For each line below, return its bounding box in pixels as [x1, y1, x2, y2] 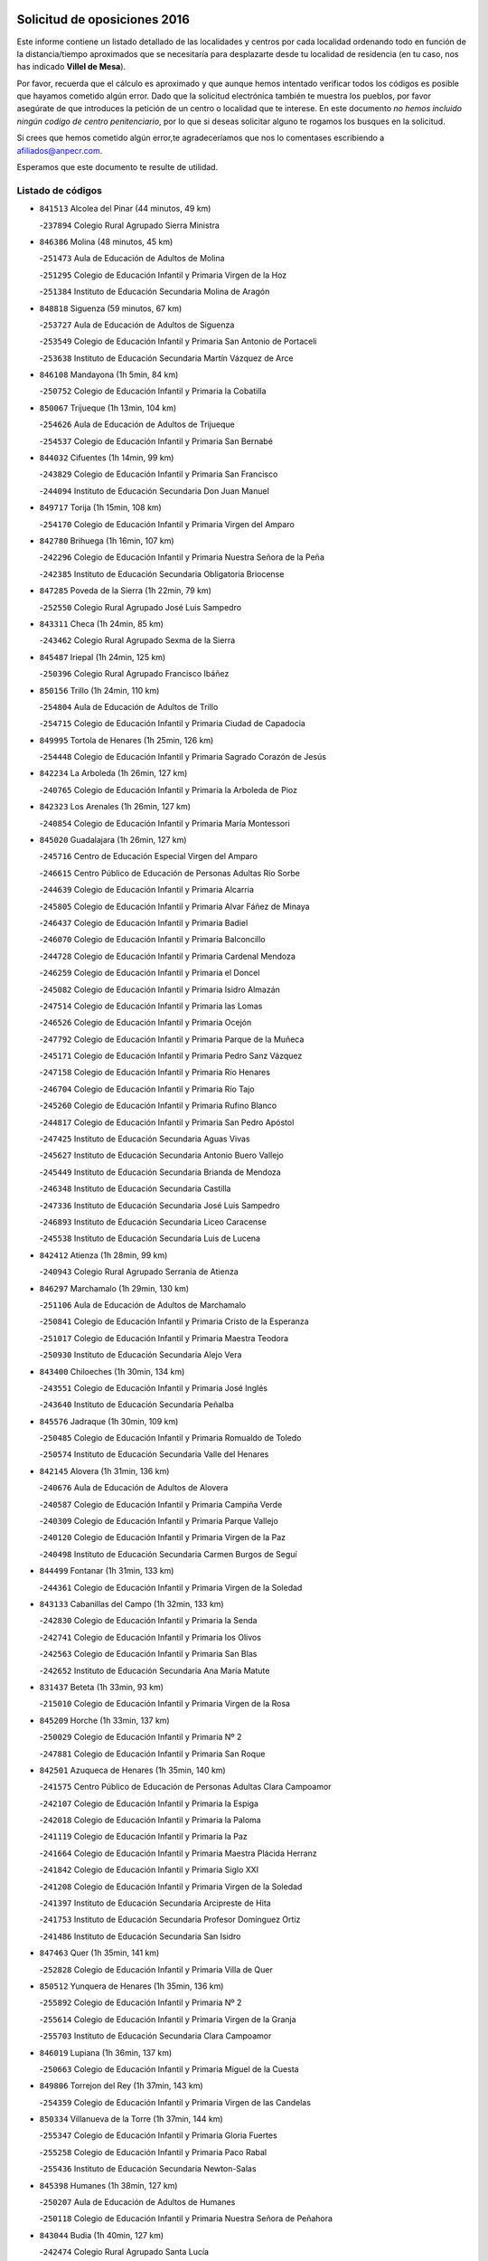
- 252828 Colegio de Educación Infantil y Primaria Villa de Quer [39, 1963, 273, 1975]
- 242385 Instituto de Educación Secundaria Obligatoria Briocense [39, 568, 285, 579]
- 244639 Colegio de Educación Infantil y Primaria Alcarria [39, 885, 255, 895]
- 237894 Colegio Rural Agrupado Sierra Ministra [39, 220, 221, 231]
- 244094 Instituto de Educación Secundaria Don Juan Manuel [39, 485, 270, 497]
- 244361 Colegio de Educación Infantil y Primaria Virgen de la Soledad [39, 1582, 303, 1593]
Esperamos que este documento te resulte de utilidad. [16, 162, 219, 173]
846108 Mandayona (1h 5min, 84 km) [39, 369, 179, 380]
